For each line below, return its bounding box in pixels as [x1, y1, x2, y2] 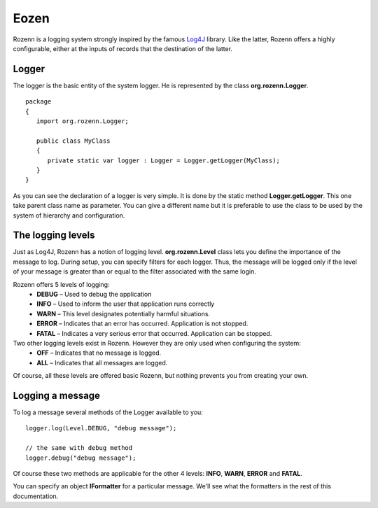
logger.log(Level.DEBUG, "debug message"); [25, 424, 177, 432]
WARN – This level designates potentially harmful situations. [36, 309, 210, 318]
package [25, 98, 52, 106]
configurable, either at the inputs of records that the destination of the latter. [13, 44, 233, 52]
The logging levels [13, 230, 95, 241]
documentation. [13, 492, 59, 500]
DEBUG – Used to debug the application [36, 290, 152, 298]
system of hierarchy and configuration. [13, 211, 125, 220]
